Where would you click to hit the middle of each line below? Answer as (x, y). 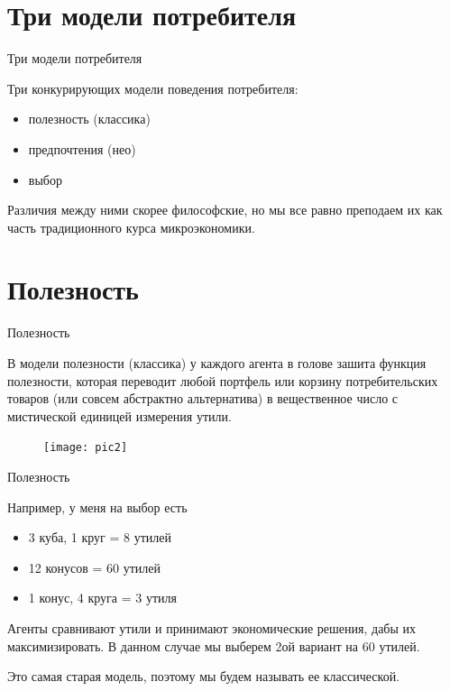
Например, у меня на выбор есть (97, 507)
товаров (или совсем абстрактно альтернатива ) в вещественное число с (203, 398)
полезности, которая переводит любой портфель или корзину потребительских (223, 380)
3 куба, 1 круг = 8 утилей (100, 537)
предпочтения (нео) (82, 148)
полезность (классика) (89, 119)
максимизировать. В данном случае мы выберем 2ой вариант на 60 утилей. (214, 645)
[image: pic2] (86, 448)
